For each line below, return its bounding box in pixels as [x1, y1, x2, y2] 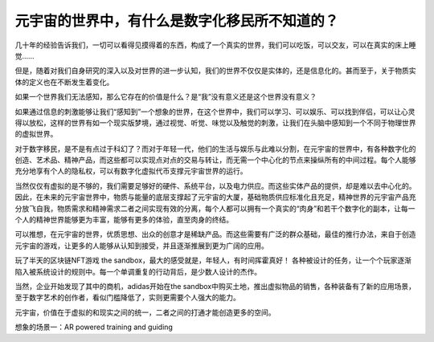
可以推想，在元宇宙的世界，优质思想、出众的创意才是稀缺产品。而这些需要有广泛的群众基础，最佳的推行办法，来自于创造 [14, 230, 416, 239]
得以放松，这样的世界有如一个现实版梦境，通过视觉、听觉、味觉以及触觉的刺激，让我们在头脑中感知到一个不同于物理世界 [14, 117, 416, 128]
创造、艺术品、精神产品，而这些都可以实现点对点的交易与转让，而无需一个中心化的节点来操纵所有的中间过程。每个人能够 [14, 155, 416, 165]
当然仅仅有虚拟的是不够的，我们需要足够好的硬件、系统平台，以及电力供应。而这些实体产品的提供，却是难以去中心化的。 [14, 181, 416, 190]
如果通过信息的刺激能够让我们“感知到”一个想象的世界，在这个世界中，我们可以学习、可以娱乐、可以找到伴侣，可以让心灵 [14, 107, 416, 116]
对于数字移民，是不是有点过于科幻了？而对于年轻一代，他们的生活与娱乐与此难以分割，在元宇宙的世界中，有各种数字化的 [14, 144, 416, 153]
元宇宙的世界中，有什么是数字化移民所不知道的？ [14, 12, 339, 30]
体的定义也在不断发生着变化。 [14, 77, 114, 87]
